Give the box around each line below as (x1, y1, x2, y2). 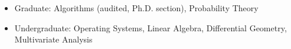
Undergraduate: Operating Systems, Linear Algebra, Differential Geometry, (14, 21, 287, 34)
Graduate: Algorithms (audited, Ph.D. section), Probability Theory (14, 2, 259, 14)
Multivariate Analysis (14, 33, 93, 45)
